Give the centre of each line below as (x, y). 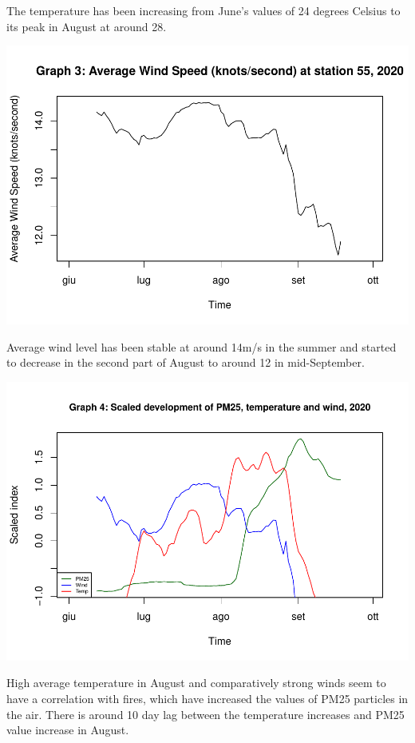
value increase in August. (68, 730)
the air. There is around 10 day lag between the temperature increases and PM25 (206, 714)
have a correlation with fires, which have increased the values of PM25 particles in (207, 698)
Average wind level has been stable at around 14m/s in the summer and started (202, 346)
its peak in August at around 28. (87, 26)
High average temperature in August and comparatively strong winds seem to (196, 683)
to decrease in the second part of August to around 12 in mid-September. (186, 362)
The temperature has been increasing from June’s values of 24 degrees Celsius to (204, 10)
